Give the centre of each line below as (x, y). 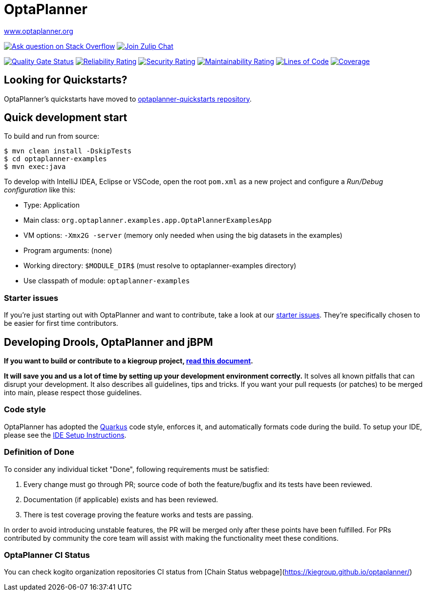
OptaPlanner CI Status (47, 555)
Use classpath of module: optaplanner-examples (107, 281)
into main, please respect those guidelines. (73, 393)
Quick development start (66, 118)
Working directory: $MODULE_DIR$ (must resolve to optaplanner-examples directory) (160, 266)
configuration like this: (40, 190)
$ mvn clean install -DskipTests (68, 151)
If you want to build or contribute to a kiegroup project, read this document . (128, 361)
